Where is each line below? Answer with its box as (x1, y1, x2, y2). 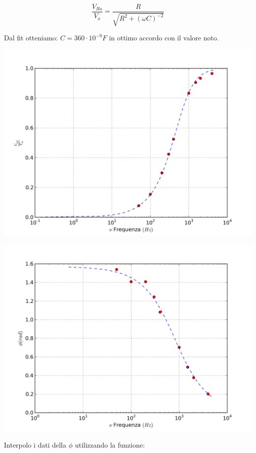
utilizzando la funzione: (75, 440, 145, 450)
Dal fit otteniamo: (4, 32, 58, 43)
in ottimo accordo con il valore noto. (109, 32, 219, 43)
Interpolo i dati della (4, 440, 66, 450)
